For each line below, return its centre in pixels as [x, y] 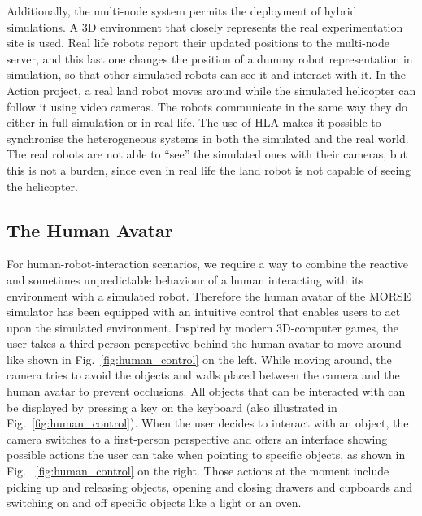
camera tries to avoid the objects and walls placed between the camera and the [203, 375]
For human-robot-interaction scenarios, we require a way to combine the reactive [208, 264]
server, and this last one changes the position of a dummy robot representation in [210, 58]
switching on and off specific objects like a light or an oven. [154, 503]
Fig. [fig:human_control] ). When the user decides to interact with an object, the [208, 423]
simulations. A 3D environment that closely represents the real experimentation [205, 26]
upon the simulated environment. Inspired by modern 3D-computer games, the [203, 327]
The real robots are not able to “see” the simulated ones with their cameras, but [207, 154]
